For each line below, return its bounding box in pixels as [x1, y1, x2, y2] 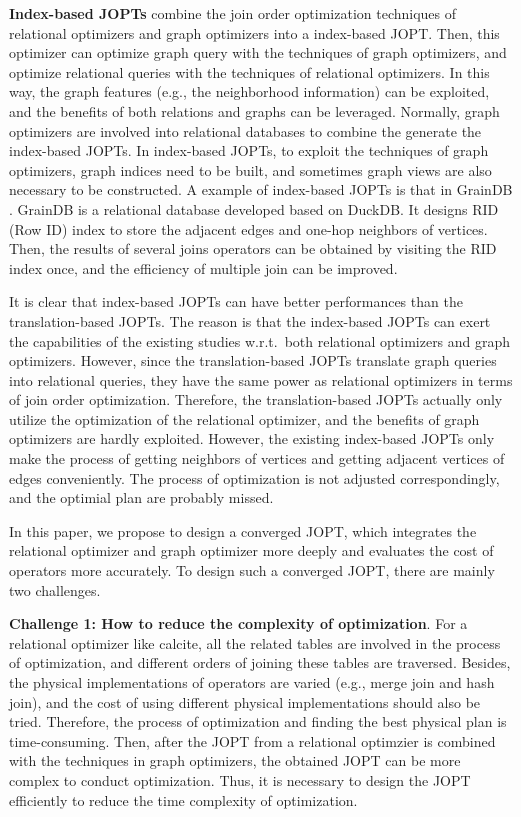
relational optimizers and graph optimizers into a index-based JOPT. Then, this [9, 22, 500, 43]
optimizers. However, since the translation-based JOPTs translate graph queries [9, 350, 497, 371]
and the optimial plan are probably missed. [9, 487, 274, 508]
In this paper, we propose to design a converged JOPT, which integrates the [9, 520, 477, 541]
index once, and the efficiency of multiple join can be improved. [9, 257, 398, 278]
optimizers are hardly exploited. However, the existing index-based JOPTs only [9, 428, 495, 449]
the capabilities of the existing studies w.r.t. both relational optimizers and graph [9, 330, 511, 351]
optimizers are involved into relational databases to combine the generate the [9, 120, 482, 141]
